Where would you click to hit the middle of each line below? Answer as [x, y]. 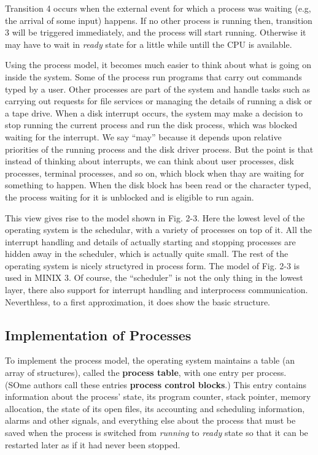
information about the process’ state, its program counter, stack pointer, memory [158, 396]
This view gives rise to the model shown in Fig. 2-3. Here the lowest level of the [155, 217]
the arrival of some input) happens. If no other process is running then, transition [159, 20]
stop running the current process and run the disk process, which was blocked [151, 125]
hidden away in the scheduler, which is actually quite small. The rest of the [147, 254]
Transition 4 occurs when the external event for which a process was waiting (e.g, [158, 8]
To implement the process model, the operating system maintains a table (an [150, 360]
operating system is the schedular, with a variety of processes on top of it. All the [158, 230]
